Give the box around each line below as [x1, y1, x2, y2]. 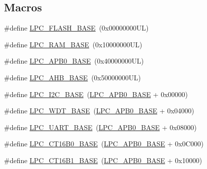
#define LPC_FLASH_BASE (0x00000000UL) [4, 23, 149, 33]
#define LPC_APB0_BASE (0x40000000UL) [4, 56, 144, 66]
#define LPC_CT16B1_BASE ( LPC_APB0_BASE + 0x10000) [4, 155, 202, 165]
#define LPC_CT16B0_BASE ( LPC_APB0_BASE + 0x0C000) [4, 138, 204, 149]
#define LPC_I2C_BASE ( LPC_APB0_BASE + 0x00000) [4, 89, 188, 99]
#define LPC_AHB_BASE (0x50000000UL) [4, 72, 141, 82]
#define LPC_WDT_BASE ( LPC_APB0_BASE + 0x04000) [4, 105, 195, 116]
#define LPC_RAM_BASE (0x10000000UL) [4, 39, 142, 49]
